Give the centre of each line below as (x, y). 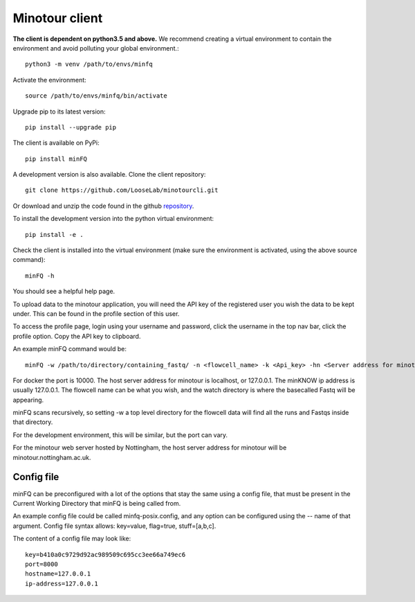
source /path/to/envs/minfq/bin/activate (96, 96)
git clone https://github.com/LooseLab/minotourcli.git (122, 190)
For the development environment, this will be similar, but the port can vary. (120, 435)
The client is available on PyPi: (56, 143)
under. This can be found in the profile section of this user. (96, 313)
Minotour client (58, 18)
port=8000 (41, 564)
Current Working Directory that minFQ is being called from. (97, 503)
